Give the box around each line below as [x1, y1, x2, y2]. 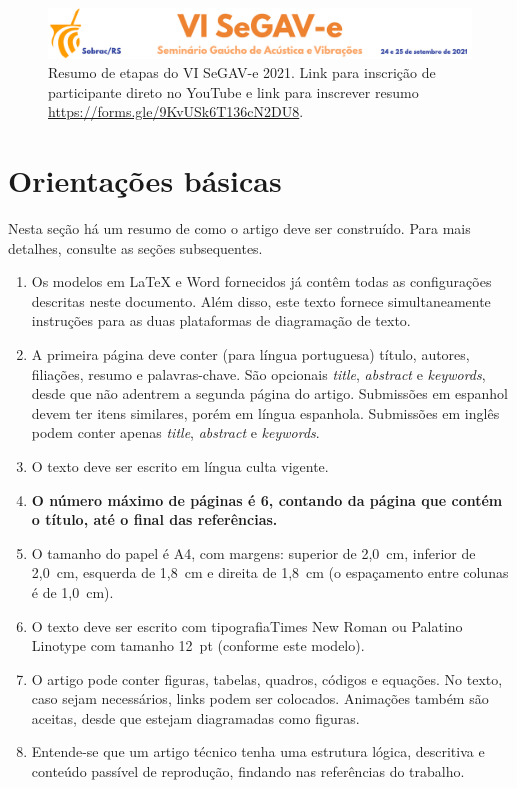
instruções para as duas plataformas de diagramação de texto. [31, 310, 411, 331]
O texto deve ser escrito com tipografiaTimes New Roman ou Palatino [31, 615, 463, 636]
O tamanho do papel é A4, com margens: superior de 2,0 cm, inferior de [31, 542, 476, 563]
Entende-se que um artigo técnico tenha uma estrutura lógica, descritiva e [31, 741, 485, 762]
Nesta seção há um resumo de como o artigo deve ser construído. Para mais [8, 218, 471, 239]
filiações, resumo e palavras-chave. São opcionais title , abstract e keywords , [31, 363, 486, 384]
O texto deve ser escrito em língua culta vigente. [31, 455, 329, 476]
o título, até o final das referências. [31, 509, 278, 530]
